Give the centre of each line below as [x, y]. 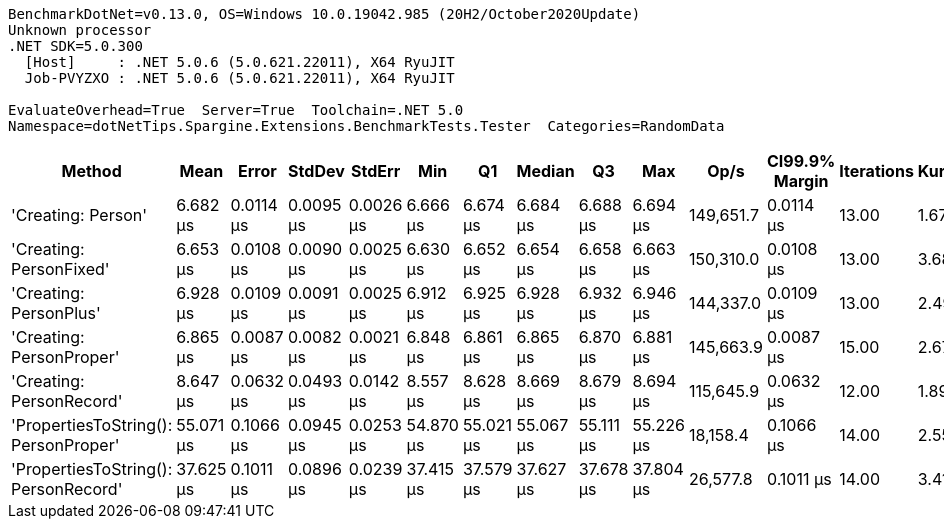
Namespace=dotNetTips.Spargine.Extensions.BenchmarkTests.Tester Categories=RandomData [366, 126]
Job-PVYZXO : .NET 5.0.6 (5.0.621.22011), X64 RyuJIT [239, 78]
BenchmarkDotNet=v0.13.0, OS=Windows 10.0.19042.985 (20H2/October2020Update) [324, 14]
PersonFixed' [60, 269]
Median [545, 171]
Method [91, 171]
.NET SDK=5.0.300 [75, 46]
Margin [801, 181]
